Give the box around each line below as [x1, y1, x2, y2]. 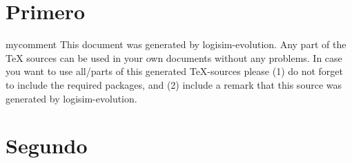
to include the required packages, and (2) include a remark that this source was [6, 77, 342, 91]
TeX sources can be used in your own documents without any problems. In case [6, 50, 342, 65]
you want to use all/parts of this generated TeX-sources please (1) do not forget [6, 64, 344, 78]
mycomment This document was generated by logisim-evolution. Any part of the [6, 37, 346, 52]
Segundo [6, 131, 88, 160]
